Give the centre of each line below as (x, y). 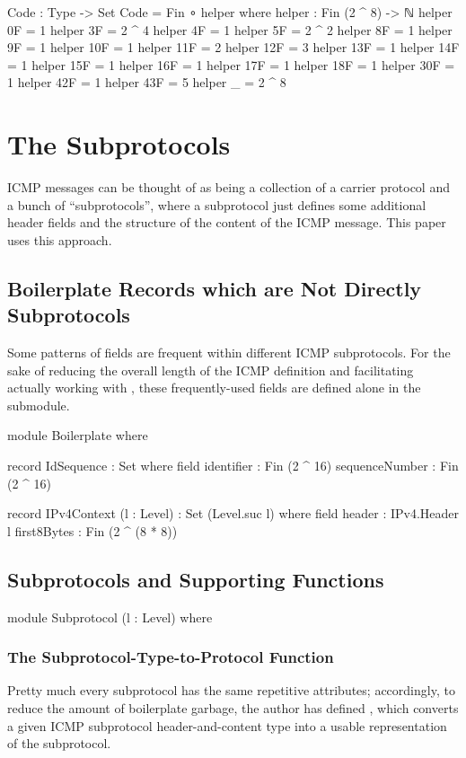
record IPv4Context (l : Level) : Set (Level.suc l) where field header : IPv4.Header (233, 513)
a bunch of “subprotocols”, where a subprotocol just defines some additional (217, 204)
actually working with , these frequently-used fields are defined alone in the (214, 388)
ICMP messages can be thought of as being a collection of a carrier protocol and (229, 187)
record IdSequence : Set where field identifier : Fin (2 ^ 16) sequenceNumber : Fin (233, 466)
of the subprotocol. (59, 743)
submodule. (39, 405)
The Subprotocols (119, 144)
